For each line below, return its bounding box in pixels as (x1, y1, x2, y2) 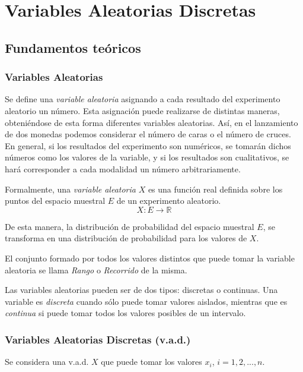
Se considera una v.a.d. (5, 355, 89, 368)
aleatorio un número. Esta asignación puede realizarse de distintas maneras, (5, 104, 280, 116)
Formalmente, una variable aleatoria (5, 182, 136, 195)
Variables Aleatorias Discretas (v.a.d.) (5, 332, 191, 346)
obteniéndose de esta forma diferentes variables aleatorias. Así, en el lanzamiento (5, 116, 298, 128)
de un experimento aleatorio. (116, 194, 221, 207)
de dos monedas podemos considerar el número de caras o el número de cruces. (5, 128, 291, 140)
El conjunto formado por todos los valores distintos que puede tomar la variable (5, 251, 295, 264)
